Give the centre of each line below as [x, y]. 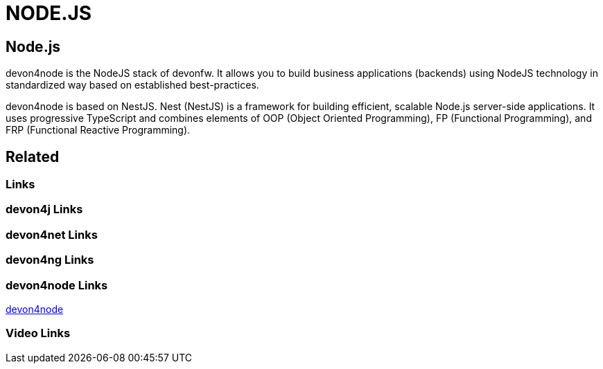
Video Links [38, 333]
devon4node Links [57, 285]
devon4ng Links [50, 260]
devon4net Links [52, 234]
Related [33, 156]
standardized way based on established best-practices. [132, 85]
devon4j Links [44, 209]
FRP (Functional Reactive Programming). [98, 130]
